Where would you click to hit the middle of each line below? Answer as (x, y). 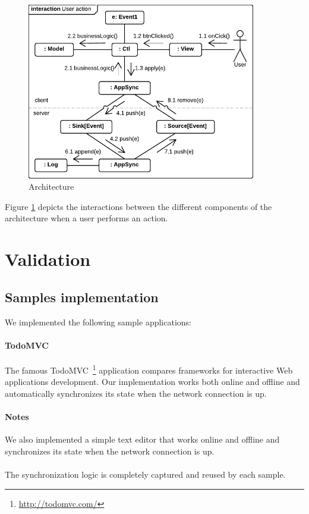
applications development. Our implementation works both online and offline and (152, 382)
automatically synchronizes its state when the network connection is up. (136, 393)
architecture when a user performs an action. (86, 218)
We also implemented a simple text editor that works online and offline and (142, 439)
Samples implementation (82, 297)
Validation (48, 259)
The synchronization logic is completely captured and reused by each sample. (145, 474)
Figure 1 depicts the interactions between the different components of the (138, 206)
